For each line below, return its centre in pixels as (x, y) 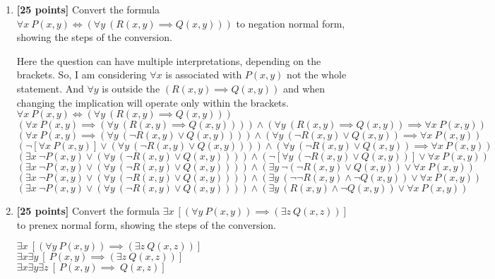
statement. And (50, 88)
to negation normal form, (291, 23)
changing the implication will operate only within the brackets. (153, 102)
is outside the (131, 88)
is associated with (204, 75)
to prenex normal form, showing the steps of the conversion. (146, 224)
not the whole (317, 75)
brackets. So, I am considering (82, 75)
